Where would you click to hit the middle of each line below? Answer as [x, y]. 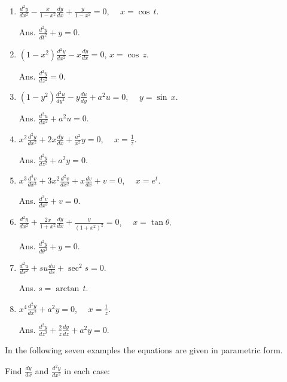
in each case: [87, 370]
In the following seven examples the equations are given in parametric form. [144, 349]
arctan [68, 289]
